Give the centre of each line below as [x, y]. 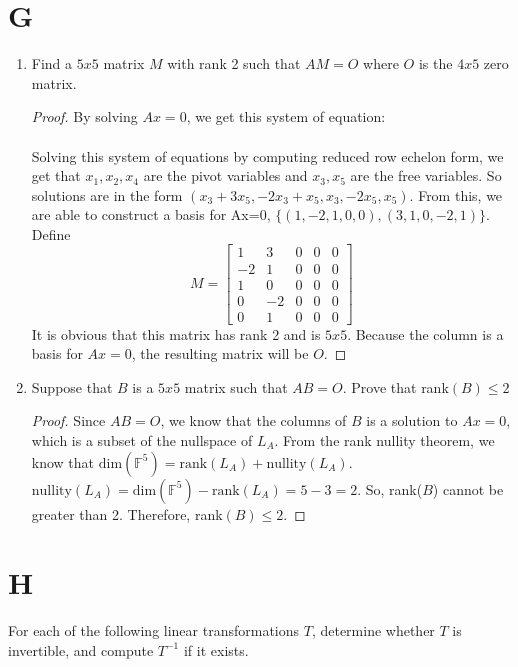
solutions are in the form [107, 194]
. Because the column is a [425, 333]
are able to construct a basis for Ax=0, [151, 214]
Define [51, 233]
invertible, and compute [81, 649]
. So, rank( [390, 488]
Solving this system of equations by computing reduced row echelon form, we [267, 155]
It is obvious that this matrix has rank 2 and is [176, 333]
